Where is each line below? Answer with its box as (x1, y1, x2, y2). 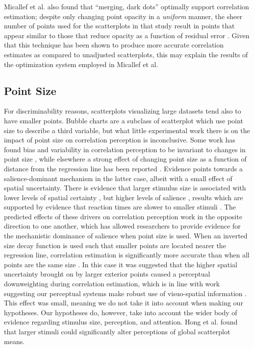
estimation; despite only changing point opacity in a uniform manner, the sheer (4, 11, 242, 21)
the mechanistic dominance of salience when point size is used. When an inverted (4, 231, 248, 241)
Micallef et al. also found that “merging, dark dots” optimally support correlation (4, 1, 249, 11)
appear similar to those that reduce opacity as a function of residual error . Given (4, 30, 250, 40)
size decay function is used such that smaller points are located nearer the (4, 240, 226, 250)
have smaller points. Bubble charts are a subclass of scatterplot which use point (4, 115, 243, 125)
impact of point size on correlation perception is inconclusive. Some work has (4, 135, 235, 145)
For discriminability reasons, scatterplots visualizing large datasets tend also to (4, 106, 241, 116)
